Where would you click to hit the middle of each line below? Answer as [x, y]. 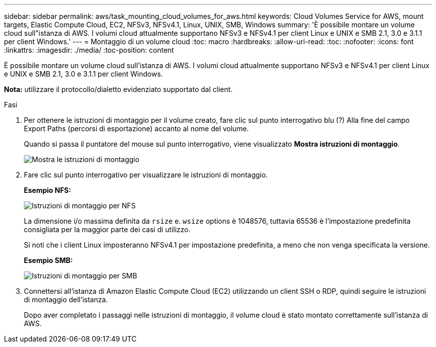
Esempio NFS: [48, 190]
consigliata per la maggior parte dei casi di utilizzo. [107, 229]
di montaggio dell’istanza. [66, 300]
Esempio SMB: [49, 260]
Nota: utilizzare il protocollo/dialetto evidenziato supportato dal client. [118, 89]
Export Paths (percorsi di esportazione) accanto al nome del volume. [136, 129]
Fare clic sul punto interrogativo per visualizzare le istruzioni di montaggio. [146, 175]
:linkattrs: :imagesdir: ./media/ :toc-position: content [89, 50]
